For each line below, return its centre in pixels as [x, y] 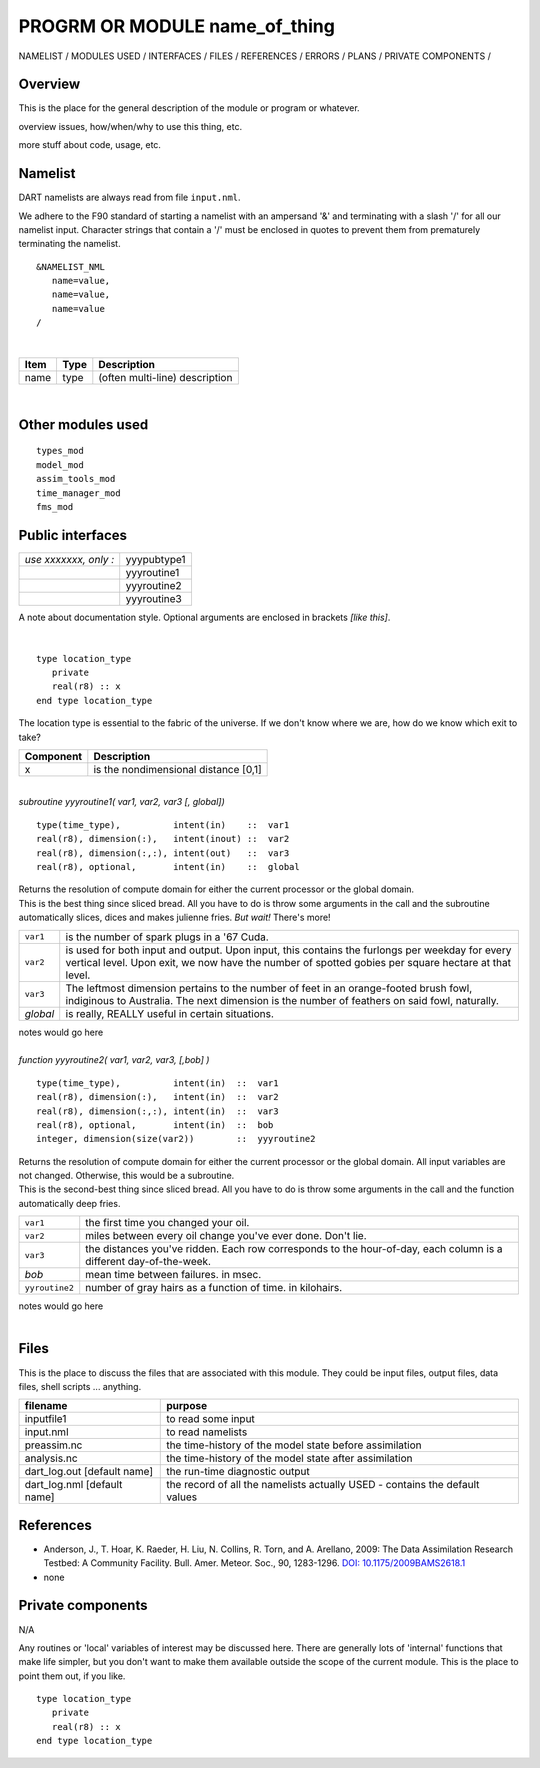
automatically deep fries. [69, 1203]
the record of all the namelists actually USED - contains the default [323, 1485]
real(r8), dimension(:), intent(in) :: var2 [157, 1097]
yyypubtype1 [155, 559]
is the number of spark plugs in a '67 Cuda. [167, 937]
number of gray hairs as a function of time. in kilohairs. [214, 1288]
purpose [187, 1406]
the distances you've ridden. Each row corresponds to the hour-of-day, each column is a [294, 1249]
